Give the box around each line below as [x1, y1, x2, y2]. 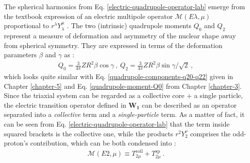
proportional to [4, 20, 49, 31]
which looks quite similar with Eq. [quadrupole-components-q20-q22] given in [4, 71, 234, 81]
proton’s [4, 138, 28, 148]
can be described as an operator [142, 99, 237, 110]
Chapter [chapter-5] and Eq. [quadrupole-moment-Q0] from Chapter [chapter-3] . [4, 81, 242, 91]
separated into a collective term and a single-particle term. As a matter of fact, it [4, 109, 245, 119]
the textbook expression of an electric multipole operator [4, 11, 173, 21]
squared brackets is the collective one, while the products [4, 128, 173, 138]
